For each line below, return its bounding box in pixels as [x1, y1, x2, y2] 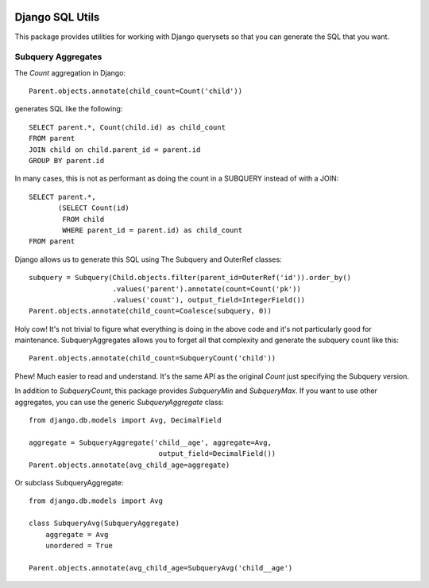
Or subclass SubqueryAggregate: [14, 477, 124, 487]
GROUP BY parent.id [29, 156, 105, 165]
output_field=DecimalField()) [158, 450, 276, 458]
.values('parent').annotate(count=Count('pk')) [112, 284, 301, 294]
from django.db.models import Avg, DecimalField [29, 416, 222, 425]
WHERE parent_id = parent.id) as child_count [62, 225, 242, 235]
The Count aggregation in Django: [14, 68, 126, 77]
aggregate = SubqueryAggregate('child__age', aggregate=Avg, [29, 438, 272, 447]
